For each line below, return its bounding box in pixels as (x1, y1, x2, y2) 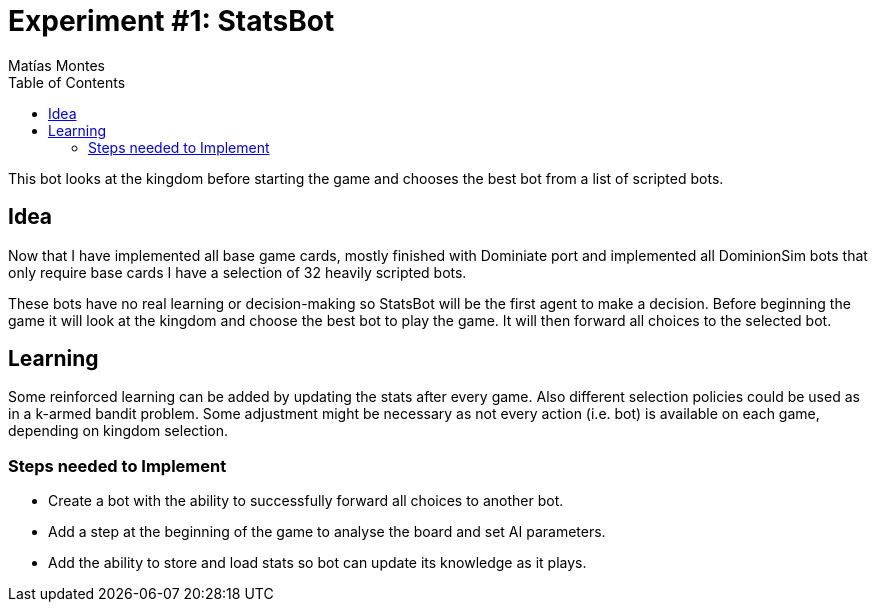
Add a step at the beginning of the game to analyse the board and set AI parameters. (48, 523, 606, 541)
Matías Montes (8, 56, 105, 74)
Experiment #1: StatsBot (8, 4, 335, 38)
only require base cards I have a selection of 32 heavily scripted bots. (8, 263, 467, 281)
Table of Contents (8, 73, 126, 91)
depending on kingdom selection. (8, 422, 228, 440)
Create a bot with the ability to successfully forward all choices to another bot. (48, 492, 564, 510)
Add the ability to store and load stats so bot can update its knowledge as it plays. (48, 554, 587, 572)
